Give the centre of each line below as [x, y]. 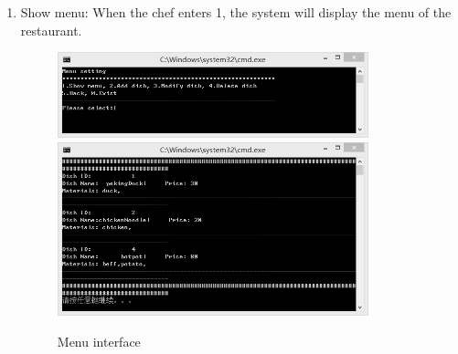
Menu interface [99, 341]
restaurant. [51, 30]
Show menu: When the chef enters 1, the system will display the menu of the [236, 12]
